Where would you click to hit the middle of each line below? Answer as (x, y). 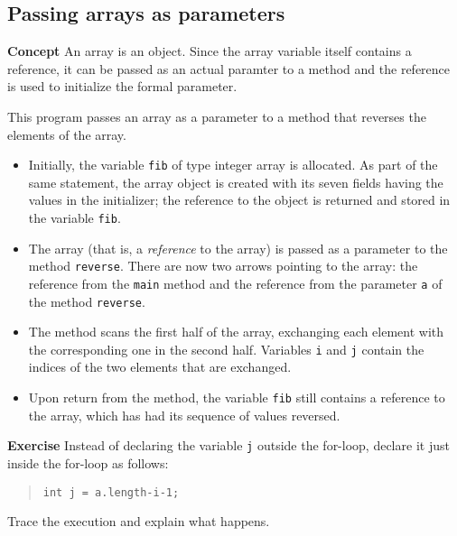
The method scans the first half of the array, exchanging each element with (236, 332)
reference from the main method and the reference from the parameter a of (235, 283)
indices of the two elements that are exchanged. (160, 367)
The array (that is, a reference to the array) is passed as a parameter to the (238, 248)
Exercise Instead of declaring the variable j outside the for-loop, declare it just (228, 445)
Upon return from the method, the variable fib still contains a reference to (237, 397)
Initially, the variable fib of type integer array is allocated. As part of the (233, 165)
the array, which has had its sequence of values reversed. (184, 415)
